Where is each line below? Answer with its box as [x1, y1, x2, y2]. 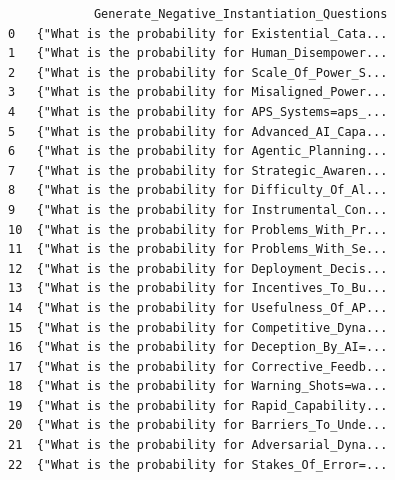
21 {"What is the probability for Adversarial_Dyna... [8, 438, 388, 453]
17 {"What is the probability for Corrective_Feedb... [8, 359, 388, 374]
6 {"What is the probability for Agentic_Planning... [8, 144, 388, 159]
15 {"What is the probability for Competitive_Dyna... [8, 320, 388, 335]
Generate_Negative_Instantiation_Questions [93, 7, 388, 21]
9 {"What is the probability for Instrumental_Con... [8, 202, 388, 217]
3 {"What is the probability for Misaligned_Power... [8, 85, 388, 100]
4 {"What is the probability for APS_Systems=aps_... [8, 104, 388, 119]
